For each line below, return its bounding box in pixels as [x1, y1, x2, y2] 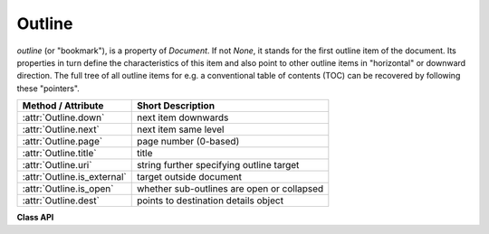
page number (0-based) [136, 136, 240, 148]
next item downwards [136, 111, 229, 124]
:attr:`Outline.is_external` [22, 171, 127, 183]
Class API [16, 212, 54, 223]
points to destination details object [136, 194, 284, 207]
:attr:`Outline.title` [22, 147, 97, 160]
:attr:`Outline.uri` [22, 159, 92, 172]
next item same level [136, 123, 225, 136]
